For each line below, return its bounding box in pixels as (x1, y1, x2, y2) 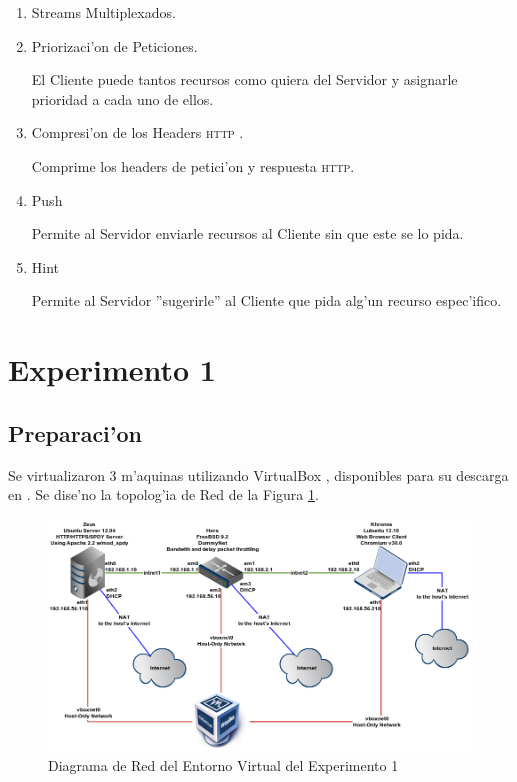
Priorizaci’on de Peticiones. (31, 35, 198, 56)
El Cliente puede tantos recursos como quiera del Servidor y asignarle (31, 69, 458, 90)
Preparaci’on (8, 417, 143, 448)
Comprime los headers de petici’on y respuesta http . (31, 155, 355, 176)
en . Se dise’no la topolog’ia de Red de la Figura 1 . (8, 484, 319, 505)
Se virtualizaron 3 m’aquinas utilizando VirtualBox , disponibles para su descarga (8, 464, 509, 485)
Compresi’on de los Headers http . (31, 122, 244, 143)
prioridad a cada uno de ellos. (31, 88, 214, 109)
